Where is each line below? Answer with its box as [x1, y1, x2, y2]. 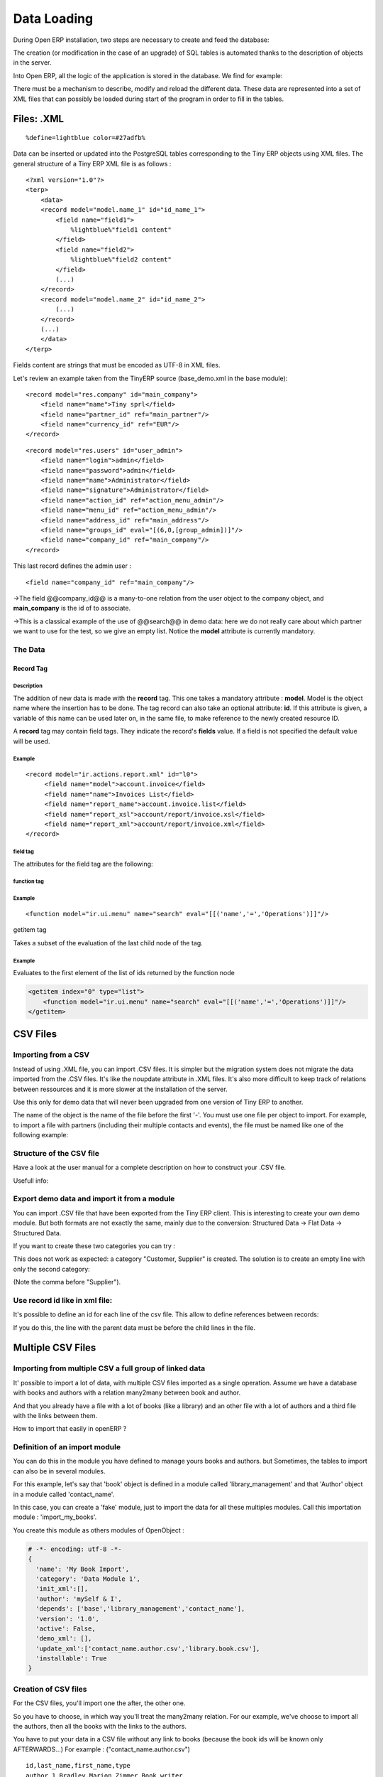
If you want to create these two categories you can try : [13, 1241, 175, 1250]
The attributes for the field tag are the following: [13, 859, 153, 868]
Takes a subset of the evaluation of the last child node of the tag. [13, 938, 204, 947]
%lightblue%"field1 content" [70, 226, 172, 234]
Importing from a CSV [13, 1050, 90, 1060]
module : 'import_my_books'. [13, 1513, 97, 1521]
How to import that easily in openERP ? [13, 1424, 127, 1433]
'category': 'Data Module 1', [35, 1574, 141, 1583]
